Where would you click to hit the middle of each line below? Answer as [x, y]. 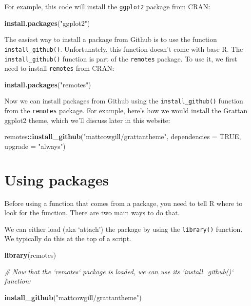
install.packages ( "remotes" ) [48, 84]
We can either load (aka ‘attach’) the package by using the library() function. [124, 229]
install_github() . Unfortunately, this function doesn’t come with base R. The [124, 49]
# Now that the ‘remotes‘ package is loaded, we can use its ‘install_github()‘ [119, 271]
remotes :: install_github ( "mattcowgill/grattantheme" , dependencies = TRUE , [123, 136]
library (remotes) [30, 255]
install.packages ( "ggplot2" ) [47, 23]
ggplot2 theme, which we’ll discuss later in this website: [87, 120]
